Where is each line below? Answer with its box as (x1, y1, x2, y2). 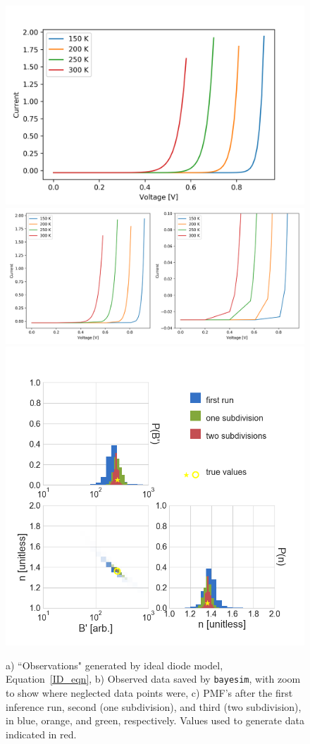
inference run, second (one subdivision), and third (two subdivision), (6, 699, 302, 714)
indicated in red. (6, 726, 77, 741)
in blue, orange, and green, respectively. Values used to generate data (6, 713, 304, 728)
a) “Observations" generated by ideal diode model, (6, 657, 223, 672)
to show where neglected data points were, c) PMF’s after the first (6, 685, 293, 700)
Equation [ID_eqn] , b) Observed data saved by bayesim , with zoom (6, 671, 301, 686)
